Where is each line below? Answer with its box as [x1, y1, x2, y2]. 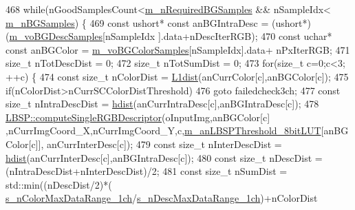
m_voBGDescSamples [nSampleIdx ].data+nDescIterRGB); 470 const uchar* [9, 29, 332, 43]
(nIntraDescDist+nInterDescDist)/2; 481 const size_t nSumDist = [6, 164, 288, 178]
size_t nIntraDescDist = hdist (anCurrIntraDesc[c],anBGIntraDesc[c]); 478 [6, 96, 319, 111]
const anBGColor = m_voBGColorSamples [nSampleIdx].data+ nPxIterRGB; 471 [6, 42, 350, 56]
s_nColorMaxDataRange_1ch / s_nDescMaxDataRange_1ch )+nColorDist [6, 191, 318, 205]
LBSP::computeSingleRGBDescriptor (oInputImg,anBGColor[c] [6, 109, 270, 124]
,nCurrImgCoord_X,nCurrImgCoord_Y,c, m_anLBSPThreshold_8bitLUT [6, 123, 321, 138]
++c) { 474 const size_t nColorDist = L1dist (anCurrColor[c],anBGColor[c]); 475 [6, 69, 349, 83]
